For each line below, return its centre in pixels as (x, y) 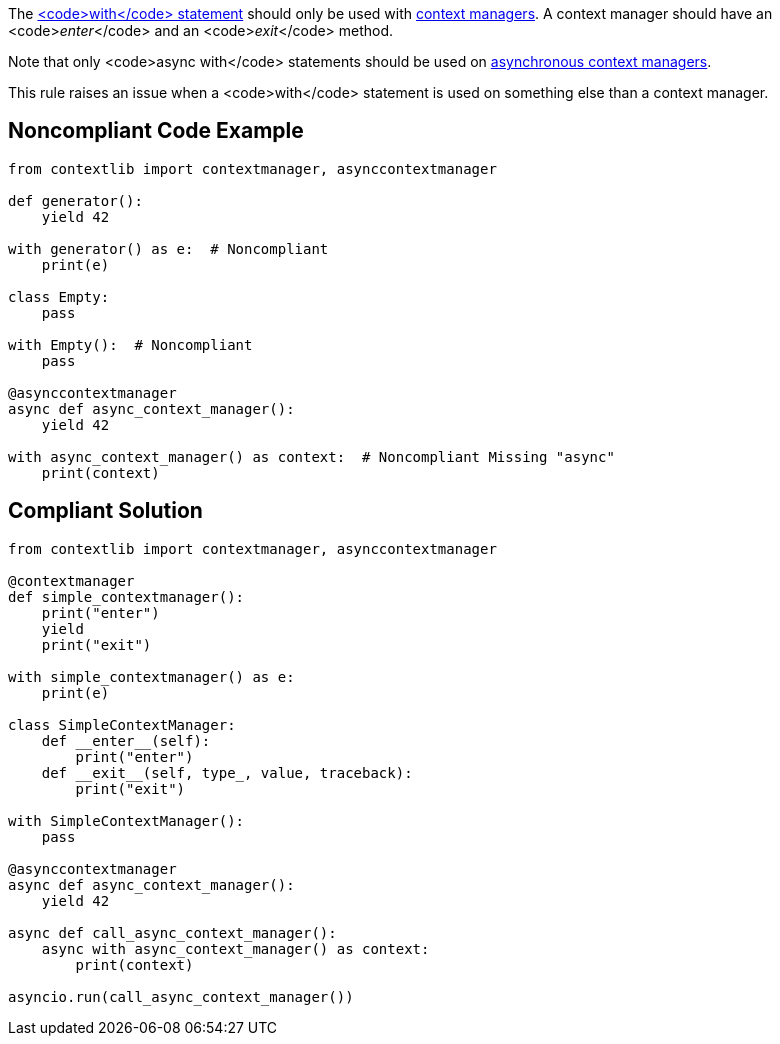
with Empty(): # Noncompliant (130, 344)
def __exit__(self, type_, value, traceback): (227, 772)
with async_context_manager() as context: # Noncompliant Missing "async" (311, 456)
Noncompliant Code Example (156, 131)
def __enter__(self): (126, 740)
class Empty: (59, 296)
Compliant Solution (105, 511)
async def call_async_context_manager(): (172, 932)
